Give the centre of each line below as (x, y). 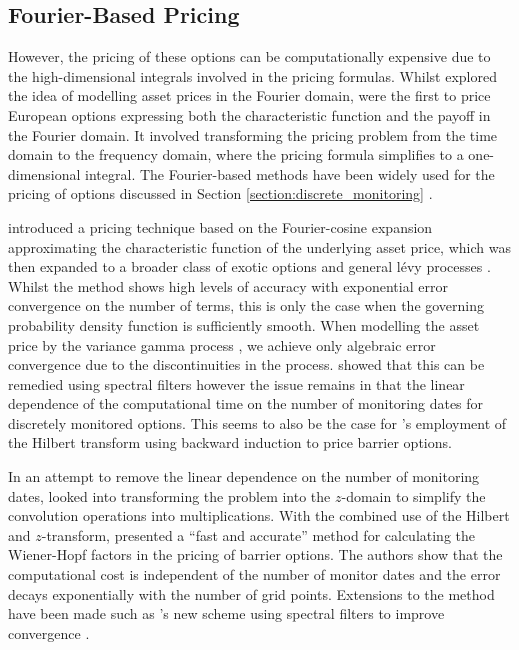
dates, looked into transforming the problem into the (169, 495)
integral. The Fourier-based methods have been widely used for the (290, 173)
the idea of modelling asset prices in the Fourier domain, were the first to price (249, 95)
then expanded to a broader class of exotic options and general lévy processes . (249, 266)
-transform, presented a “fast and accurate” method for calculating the (258, 534)
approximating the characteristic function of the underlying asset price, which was (259, 246)
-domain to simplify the (413, 495)
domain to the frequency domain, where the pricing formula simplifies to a (236, 154)
